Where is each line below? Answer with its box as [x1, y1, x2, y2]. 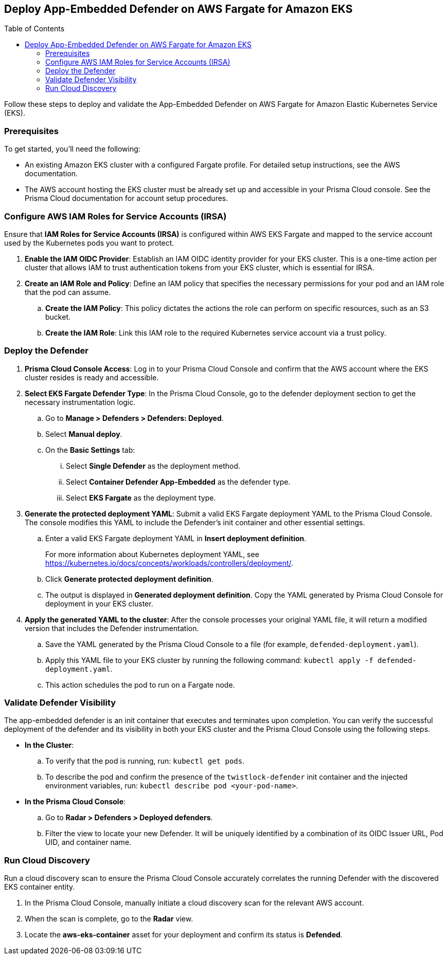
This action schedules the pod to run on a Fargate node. [45, 680, 235, 689]
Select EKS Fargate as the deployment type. [66, 493, 216, 502]
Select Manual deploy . [45, 429, 122, 438]
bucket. [45, 312, 70, 321]
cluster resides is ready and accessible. [25, 373, 159, 382]
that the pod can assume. [25, 287, 111, 297]
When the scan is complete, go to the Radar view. [25, 914, 193, 924]
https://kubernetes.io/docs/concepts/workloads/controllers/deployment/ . [45, 558, 294, 567]
